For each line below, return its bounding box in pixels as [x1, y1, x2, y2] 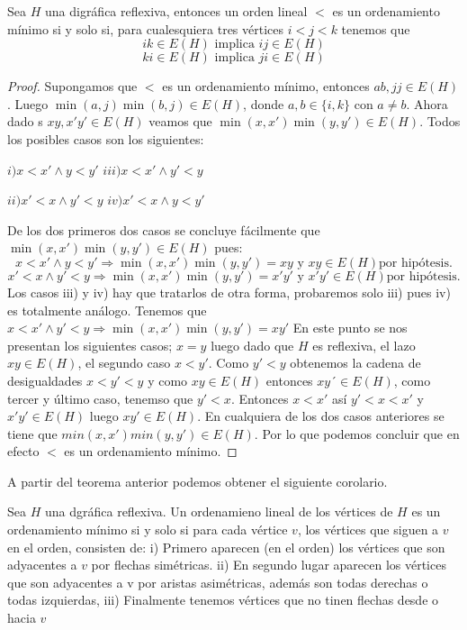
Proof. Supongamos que [7, 77, 138, 96]
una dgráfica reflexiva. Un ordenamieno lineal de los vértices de [44, 502, 393, 521]
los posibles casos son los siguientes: [7, 129, 204, 148]
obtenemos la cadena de [290, 353, 421, 372]
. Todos [419, 112, 461, 131]
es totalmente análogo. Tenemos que [7, 300, 207, 319]
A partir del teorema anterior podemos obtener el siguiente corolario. [7, 471, 388, 490]
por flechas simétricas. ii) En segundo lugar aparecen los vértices [91, 555, 446, 574]
